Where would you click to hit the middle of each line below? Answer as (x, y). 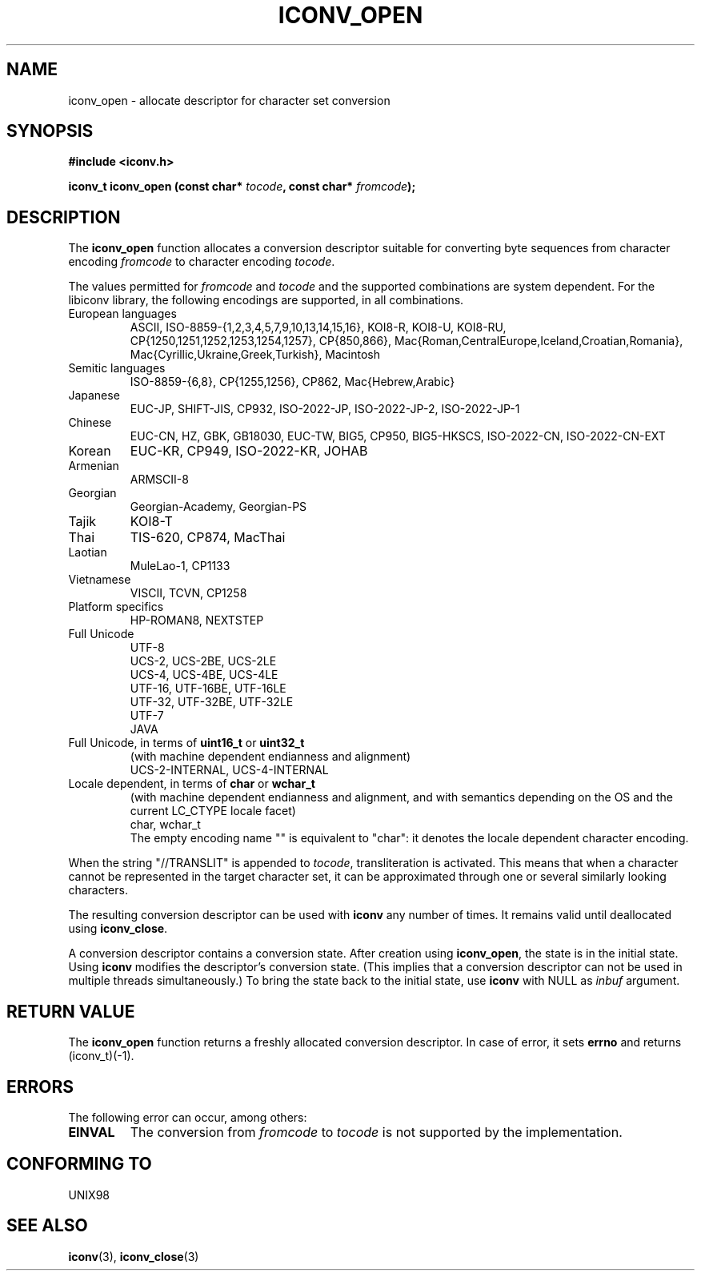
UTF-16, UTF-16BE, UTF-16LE (208, 689)
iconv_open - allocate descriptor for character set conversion (229, 100)
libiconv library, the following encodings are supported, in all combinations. (266, 300)
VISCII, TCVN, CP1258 (188, 593)
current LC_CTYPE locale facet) (213, 811)
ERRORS (40, 1086)
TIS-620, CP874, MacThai (208, 538)
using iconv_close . (118, 929)
